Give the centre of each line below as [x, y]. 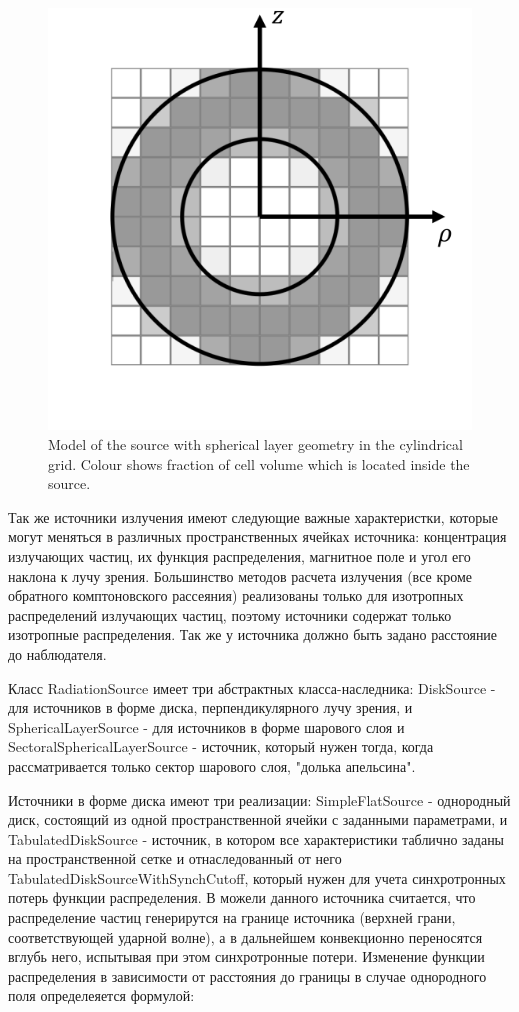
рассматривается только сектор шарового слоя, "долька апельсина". [212, 765]
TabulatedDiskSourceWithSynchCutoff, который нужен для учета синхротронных [257, 877]
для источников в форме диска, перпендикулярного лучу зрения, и [210, 707]
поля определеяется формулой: [101, 995]
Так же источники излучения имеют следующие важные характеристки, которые [253, 516]
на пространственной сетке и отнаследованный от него [175, 858]
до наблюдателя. [57, 653]
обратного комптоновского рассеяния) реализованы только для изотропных [236, 595]
